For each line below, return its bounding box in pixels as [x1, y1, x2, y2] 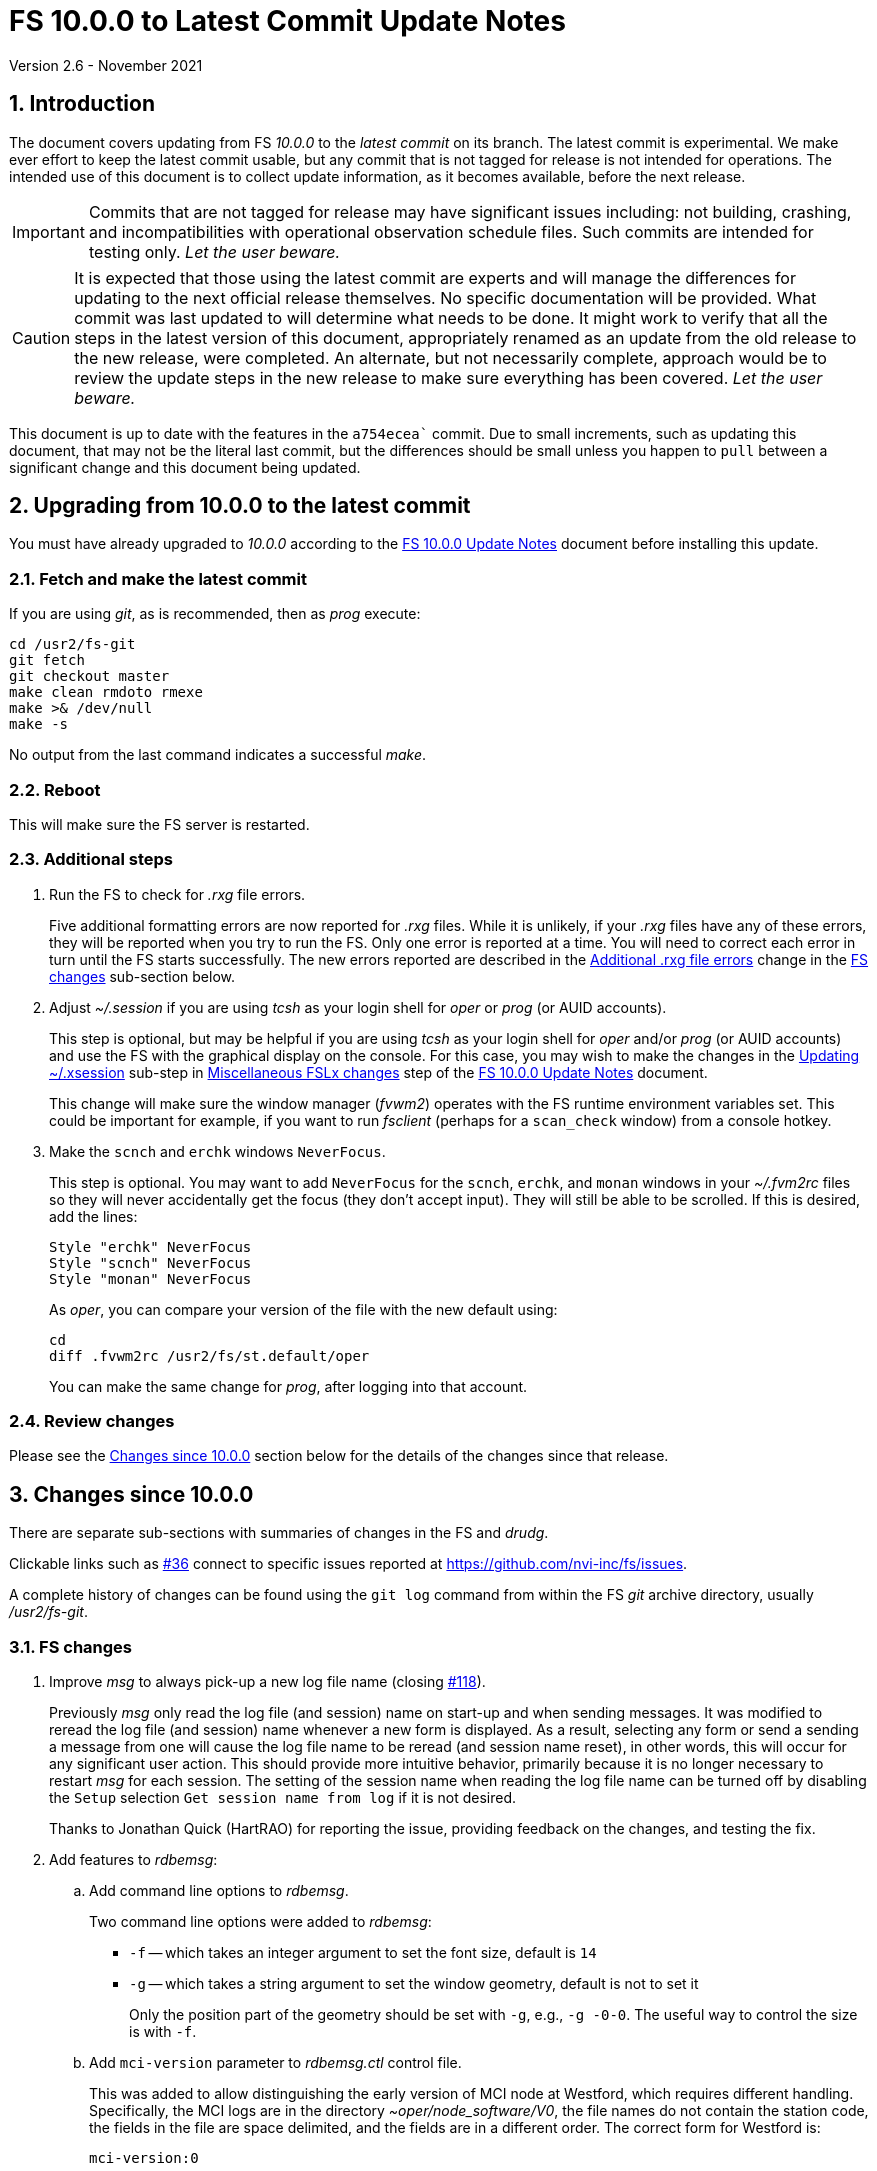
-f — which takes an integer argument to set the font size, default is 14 [129, 1944, 597, 1962]
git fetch [9, 652, 85, 669]
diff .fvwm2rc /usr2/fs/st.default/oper [49, 1347, 370, 1364]
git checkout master [9, 668, 170, 685]
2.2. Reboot [9, 779, 101, 800]
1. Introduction [9, 91, 155, 117]
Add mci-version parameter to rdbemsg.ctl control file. [89, 2054, 462, 2072]
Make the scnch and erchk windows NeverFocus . [49, 1142, 386, 1160]
